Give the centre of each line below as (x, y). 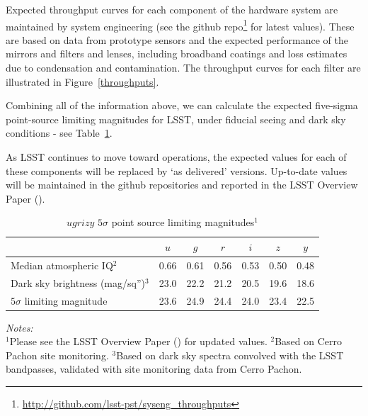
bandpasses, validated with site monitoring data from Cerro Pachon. (154, 369)
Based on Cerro (309, 341)
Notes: (19, 327)
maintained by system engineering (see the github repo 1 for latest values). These (180, 25)
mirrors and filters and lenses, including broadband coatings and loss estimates (177, 54)
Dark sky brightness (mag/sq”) (78, 282)
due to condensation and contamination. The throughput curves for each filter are (183, 68)
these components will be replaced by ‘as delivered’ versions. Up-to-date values (177, 170)
